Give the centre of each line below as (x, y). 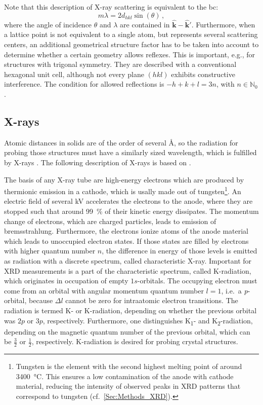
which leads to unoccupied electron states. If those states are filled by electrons (126, 241)
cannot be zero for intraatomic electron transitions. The (152, 300)
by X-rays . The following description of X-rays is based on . (98, 162)
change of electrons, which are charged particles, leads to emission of (110, 221)
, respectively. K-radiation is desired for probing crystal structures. (135, 341)
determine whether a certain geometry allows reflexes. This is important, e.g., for (129, 54)
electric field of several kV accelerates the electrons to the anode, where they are (128, 201)
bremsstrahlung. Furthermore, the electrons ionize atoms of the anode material (126, 231)
